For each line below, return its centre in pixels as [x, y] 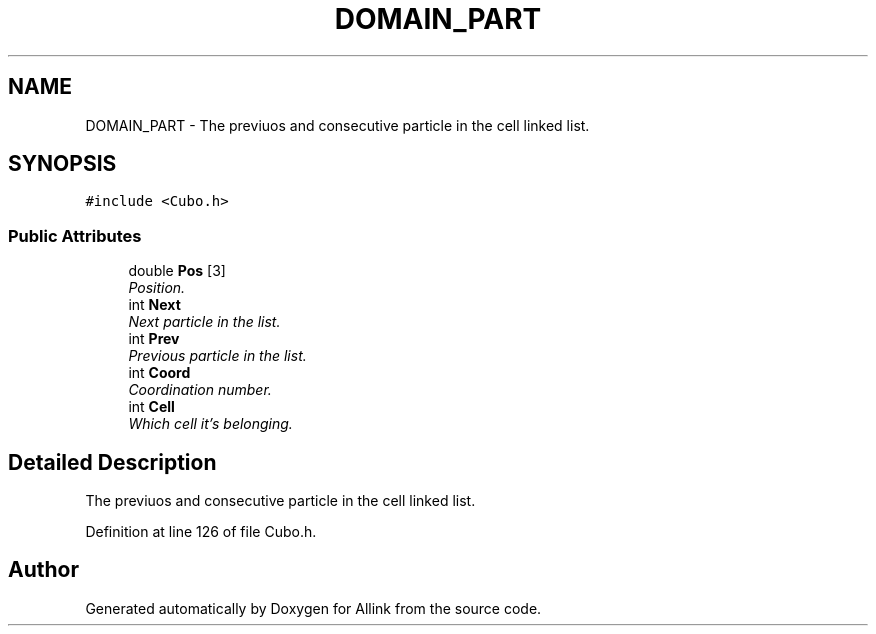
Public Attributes [75, 235]
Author [43, 570]
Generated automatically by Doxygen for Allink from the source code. [313, 608]
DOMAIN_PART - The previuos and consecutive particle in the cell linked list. [337, 125]
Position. [157, 288]
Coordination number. [200, 390]
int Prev [154, 339]
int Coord [159, 373]
